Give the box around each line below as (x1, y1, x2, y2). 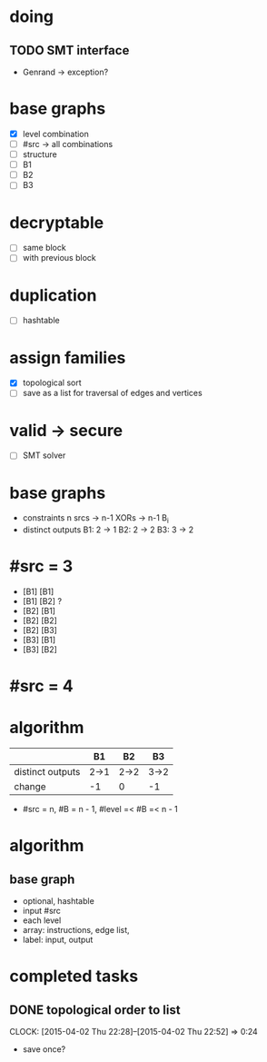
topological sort (22, 377, 82, 388)
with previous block (22, 253, 97, 263)
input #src (22, 906, 62, 917)
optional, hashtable (22, 896, 95, 907)
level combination (22, 128, 89, 139)
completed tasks (9, 966, 139, 987)
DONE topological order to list (9, 1002, 181, 1017)
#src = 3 (9, 556, 74, 577)
